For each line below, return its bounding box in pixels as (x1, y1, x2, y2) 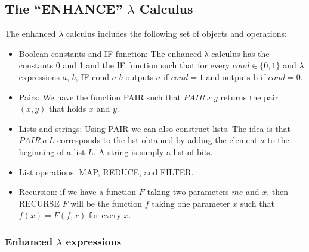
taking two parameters (147, 185, 229, 198)
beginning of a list (18, 145, 85, 157)
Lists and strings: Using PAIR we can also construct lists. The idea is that (18, 122, 291, 134)
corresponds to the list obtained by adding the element (57, 134, 258, 146)
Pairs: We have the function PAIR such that (18, 90, 181, 103)
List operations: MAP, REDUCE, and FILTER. (18, 165, 194, 178)
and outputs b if (206, 70, 265, 83)
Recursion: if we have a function (18, 185, 137, 198)
